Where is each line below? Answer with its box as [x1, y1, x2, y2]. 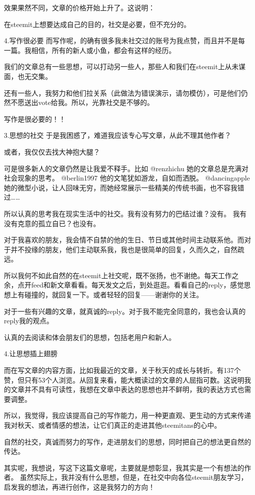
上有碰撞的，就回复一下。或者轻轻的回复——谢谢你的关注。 [10, 289, 203, 300]
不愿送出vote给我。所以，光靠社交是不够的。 [10, 97, 154, 107]
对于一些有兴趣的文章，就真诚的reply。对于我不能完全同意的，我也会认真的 [4, 306, 246, 316]
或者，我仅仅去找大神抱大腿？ [4, 146, 100, 156]
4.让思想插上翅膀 [4, 348, 57, 359]
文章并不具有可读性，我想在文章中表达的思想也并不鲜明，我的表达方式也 [10, 384, 244, 394]
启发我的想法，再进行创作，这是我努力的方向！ [4, 481, 155, 492]
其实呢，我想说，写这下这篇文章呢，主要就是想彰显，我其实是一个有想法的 [4, 462, 244, 472]
